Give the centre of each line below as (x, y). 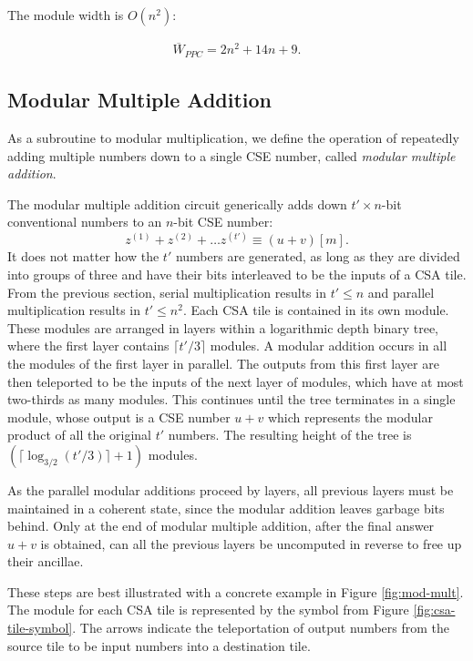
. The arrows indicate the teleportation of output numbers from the (261, 628)
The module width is (66, 15)
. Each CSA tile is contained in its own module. (316, 310)
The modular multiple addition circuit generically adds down (177, 203)
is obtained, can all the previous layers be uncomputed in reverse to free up (251, 543)
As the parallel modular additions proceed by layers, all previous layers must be (231, 489)
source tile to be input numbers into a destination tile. (159, 645)
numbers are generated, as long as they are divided (318, 256)
